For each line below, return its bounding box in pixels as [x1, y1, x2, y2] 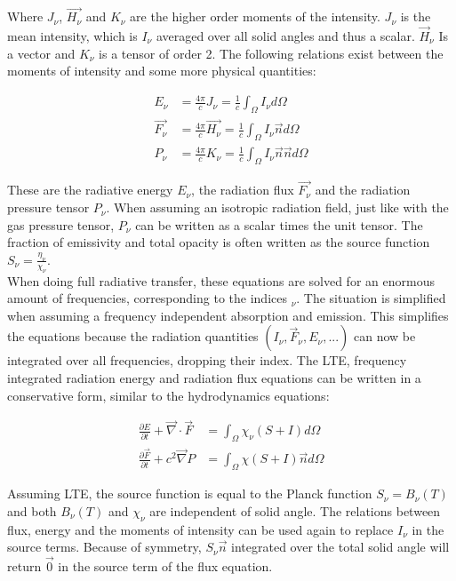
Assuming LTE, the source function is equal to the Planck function [7, 484, 372, 503]
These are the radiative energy [7, 180, 173, 199]
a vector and [7, 44, 76, 62]
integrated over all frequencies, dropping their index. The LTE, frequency [7, 351, 407, 370]
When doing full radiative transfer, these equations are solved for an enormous [7, 271, 435, 290]
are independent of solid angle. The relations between [149, 501, 441, 520]
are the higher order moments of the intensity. [130, 7, 380, 26]
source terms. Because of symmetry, [7, 537, 202, 556]
